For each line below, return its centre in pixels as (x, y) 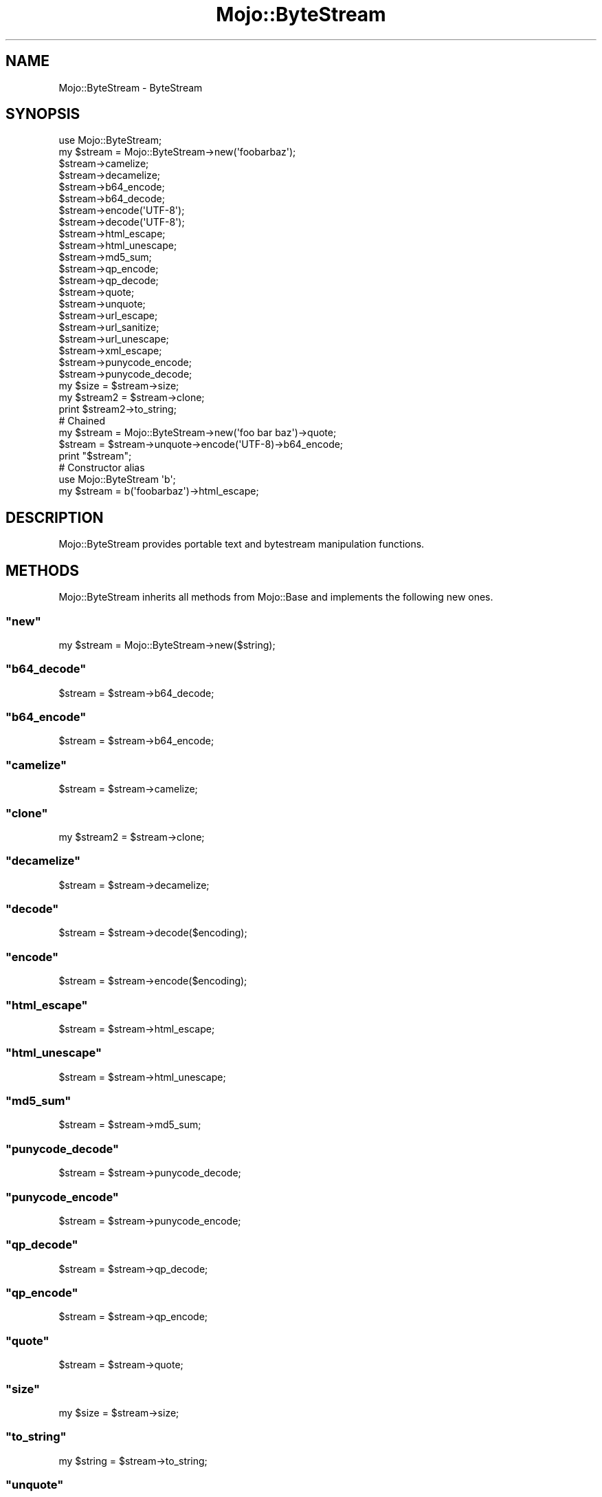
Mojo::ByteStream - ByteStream (131, 87)
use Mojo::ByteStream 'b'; (117, 480)
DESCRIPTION (55, 517)
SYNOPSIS (43, 114)
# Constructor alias (102, 468)
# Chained (82, 421)
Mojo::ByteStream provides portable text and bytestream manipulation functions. (242, 544)
